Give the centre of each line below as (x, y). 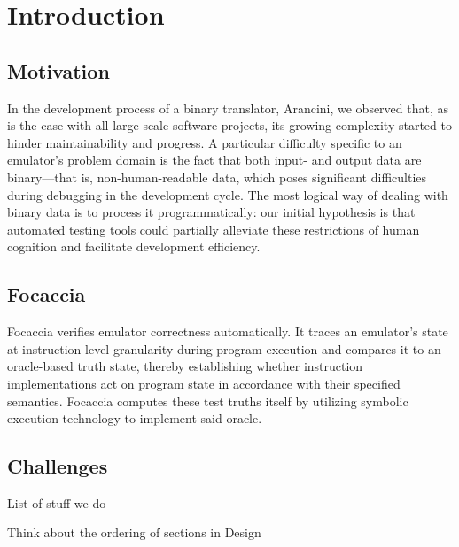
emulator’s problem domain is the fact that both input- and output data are (214, 160)
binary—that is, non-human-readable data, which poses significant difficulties (217, 177)
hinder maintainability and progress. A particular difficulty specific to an (205, 142)
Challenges (58, 466)
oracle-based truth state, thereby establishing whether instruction (185, 366)
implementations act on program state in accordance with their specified (204, 383)
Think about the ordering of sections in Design (134, 532)
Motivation (58, 70)
